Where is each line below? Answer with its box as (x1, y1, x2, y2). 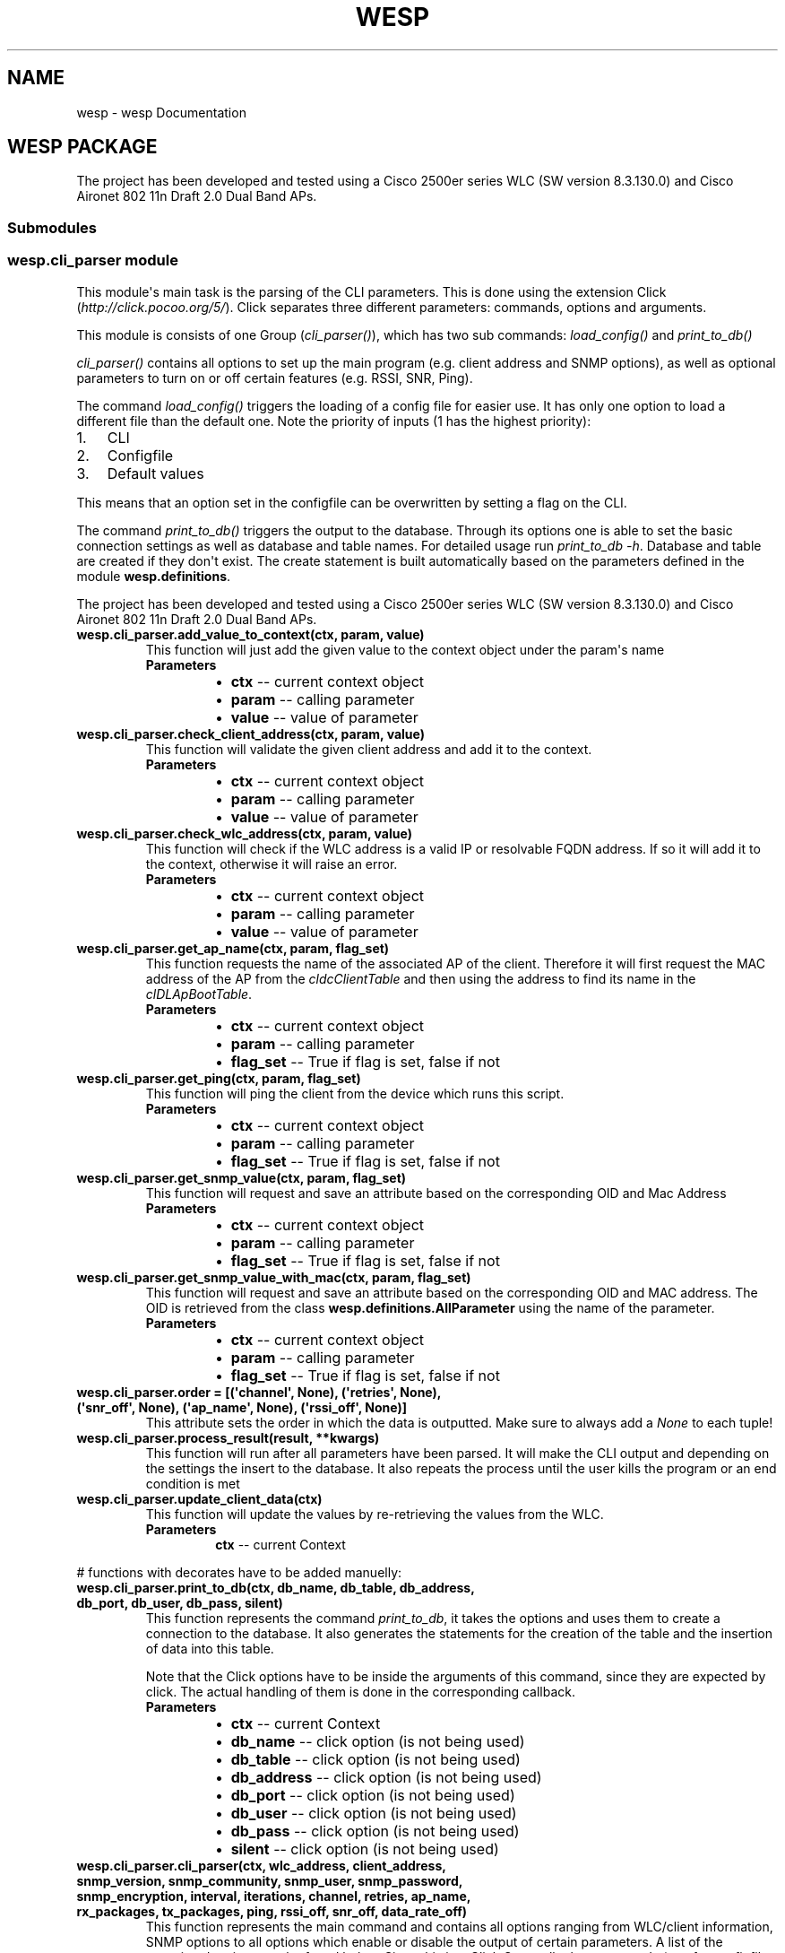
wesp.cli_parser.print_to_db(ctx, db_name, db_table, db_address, (76, 1579, 475, 1595)
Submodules (7, 218, 98, 237)
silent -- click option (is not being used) (230, 1839, 499, 1858)
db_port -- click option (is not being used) (230, 1785, 515, 1804)
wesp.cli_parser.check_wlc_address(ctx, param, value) (76, 825, 412, 841)
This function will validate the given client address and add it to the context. (145, 741, 592, 757)
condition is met (145, 1475, 240, 1491)
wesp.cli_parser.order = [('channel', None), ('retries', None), (76, 1384, 442, 1400)
